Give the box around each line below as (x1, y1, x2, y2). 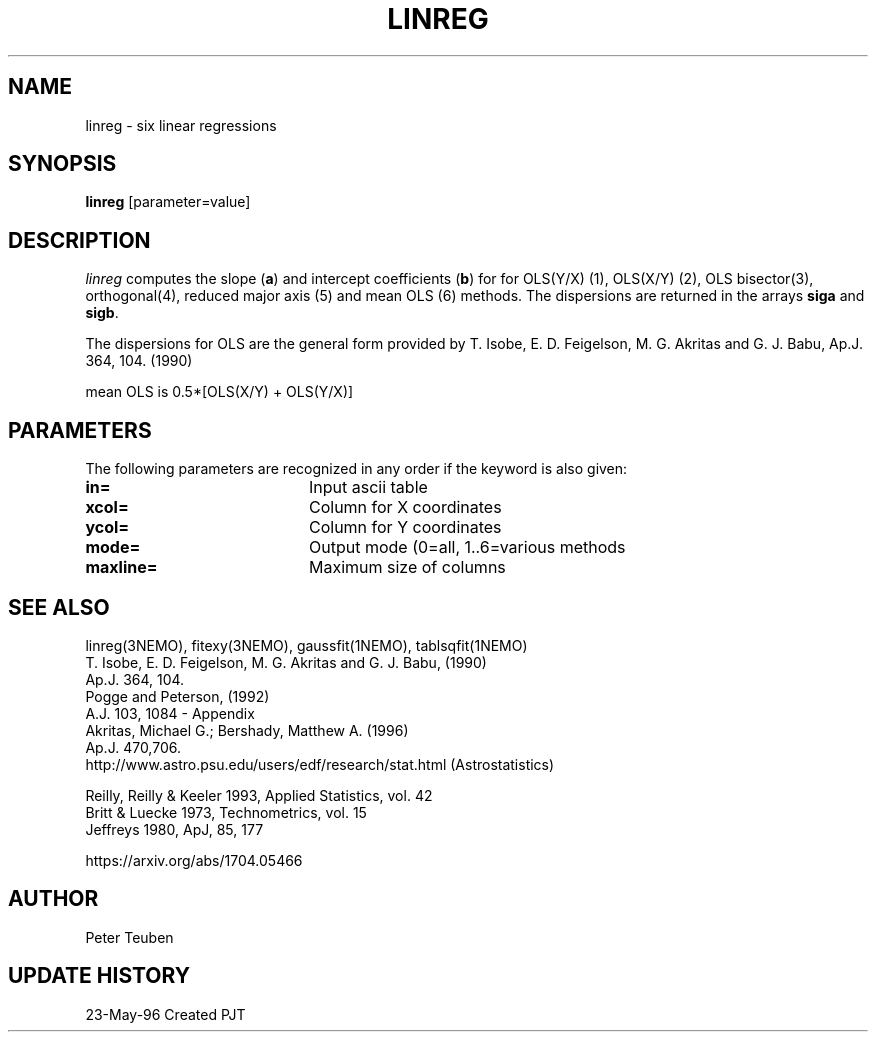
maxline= (85, 557, 158, 578)
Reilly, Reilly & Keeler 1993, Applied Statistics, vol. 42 (85, 786, 433, 804)
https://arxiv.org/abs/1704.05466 (85, 851, 303, 869)
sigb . (85, 304, 119, 322)
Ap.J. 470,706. (85, 738, 181, 756)
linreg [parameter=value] (85, 193, 251, 211)
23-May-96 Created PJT (85, 1005, 246, 1023)
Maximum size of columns (308, 557, 506, 578)
